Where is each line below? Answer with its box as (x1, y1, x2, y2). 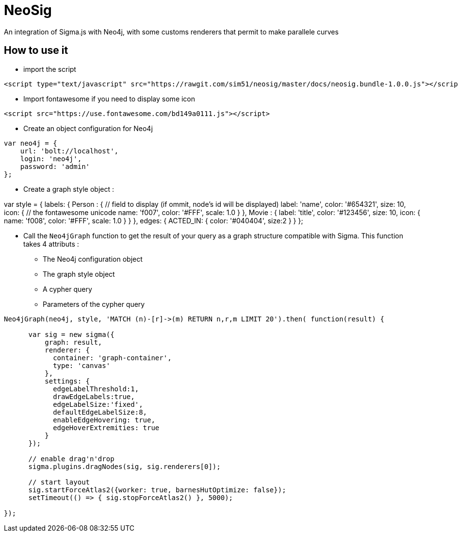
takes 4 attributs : (23, 239, 79, 248)
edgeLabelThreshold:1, (53, 385, 139, 393)
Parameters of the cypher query (43, 300, 145, 308)
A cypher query (43, 285, 92, 293)
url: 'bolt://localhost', (20, 147, 119, 155)
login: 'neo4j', (20, 154, 82, 163)
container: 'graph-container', (53, 353, 172, 362)
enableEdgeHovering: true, (53, 416, 155, 424)
